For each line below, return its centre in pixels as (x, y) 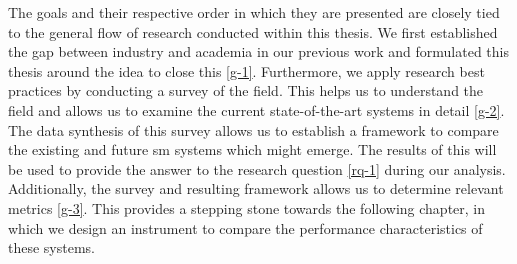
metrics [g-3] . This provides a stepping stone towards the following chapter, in (247, 207)
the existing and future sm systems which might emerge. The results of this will (252, 149)
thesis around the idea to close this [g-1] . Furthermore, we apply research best (246, 70)
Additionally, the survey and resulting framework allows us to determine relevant (256, 188)
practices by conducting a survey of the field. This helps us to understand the (246, 90)
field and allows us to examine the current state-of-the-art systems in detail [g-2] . (256, 109)
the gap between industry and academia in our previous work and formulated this (258, 51)
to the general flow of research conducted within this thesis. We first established (253, 31)
